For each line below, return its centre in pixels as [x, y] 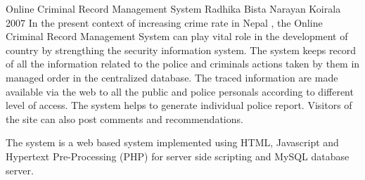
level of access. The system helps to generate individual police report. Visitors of [179, 105]
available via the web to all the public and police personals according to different [180, 91]
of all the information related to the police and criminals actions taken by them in [183, 64]
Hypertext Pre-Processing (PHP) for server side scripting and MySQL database [178, 156]
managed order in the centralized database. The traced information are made [172, 77]
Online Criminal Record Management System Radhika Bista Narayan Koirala [173, 8]
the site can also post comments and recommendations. [124, 118]
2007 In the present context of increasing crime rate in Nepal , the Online [164, 22]
